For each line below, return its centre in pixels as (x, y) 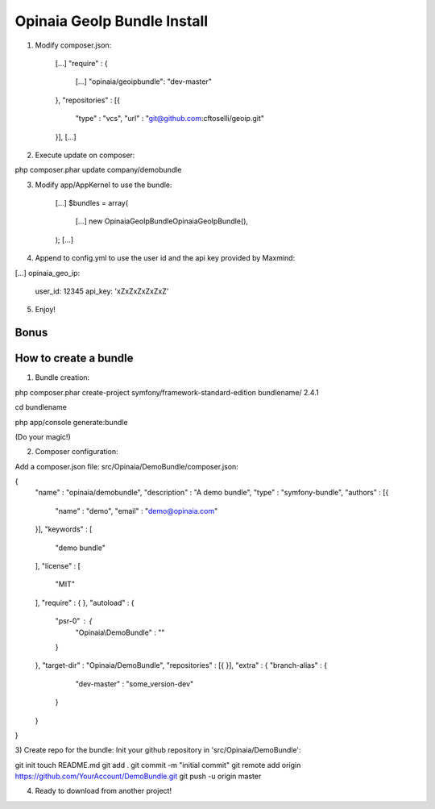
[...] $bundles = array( (92, 203)
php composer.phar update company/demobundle (98, 170)
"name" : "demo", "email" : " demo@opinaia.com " (137, 511)
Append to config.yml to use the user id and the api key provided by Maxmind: (165, 258)
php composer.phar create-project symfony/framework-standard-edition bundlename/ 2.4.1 (167, 392)
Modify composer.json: (73, 45)
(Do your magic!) (43, 436)
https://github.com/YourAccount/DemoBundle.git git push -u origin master (138, 776)
